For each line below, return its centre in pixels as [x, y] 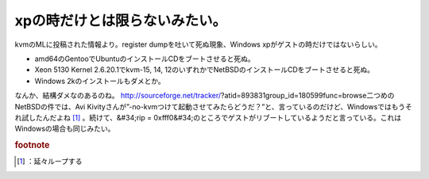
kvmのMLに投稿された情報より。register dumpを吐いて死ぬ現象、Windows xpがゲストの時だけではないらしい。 [198, 44]
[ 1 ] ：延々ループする [50, 162]
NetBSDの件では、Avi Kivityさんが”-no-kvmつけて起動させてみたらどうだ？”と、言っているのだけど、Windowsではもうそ [213, 106]
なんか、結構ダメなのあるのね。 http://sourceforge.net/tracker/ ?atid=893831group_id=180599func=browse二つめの [205, 96]
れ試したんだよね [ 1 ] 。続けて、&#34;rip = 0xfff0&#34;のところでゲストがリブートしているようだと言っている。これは [208, 117]
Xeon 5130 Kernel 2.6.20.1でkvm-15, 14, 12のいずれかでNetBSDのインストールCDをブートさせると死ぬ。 [205, 70]
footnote [32, 145]
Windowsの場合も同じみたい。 [65, 129]
